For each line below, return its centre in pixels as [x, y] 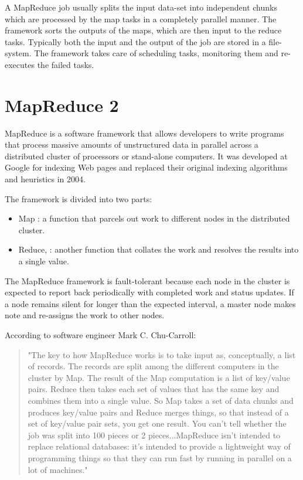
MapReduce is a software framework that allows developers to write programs [144, 133]
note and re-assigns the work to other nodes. [85, 315]
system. [18, 53]
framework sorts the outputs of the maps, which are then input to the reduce [143, 30]
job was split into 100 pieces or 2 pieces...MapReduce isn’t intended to [154, 435]
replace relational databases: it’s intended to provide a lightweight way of [159, 446]
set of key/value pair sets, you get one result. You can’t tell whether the [157, 423]
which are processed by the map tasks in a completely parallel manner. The [141, 18]
